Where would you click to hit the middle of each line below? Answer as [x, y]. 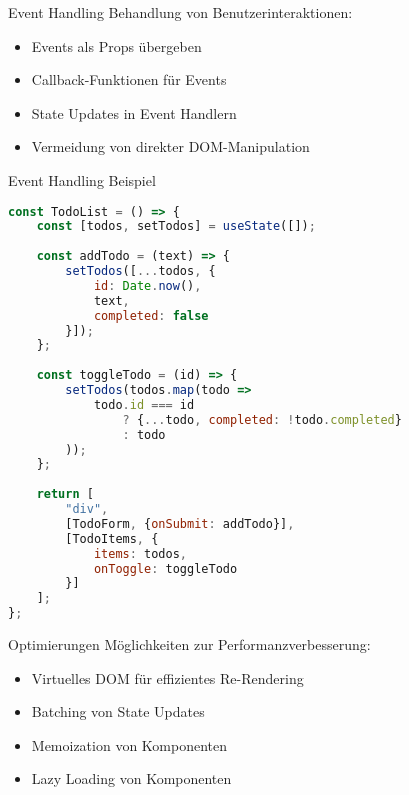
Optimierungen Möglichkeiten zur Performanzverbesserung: [189, 644]
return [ [65, 494]
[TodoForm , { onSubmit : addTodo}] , [180, 523]
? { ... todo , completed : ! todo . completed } [262, 419]
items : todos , [140, 553]
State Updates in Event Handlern [134, 112]
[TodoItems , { [112, 538]
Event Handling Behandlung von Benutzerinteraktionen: [180, 12]
